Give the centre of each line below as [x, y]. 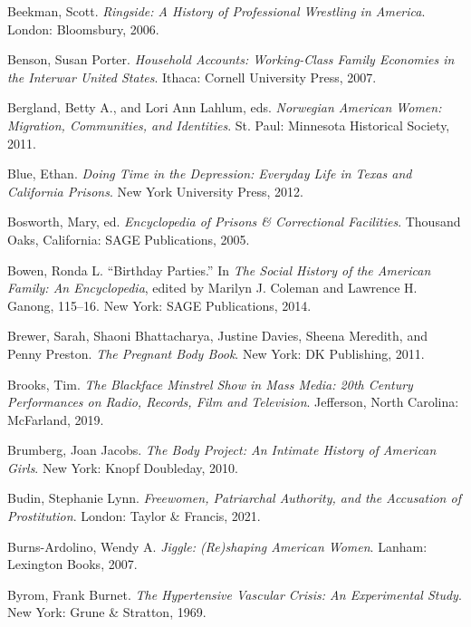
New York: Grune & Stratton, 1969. [107, 612]
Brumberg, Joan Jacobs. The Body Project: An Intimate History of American [222, 450]
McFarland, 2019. [56, 419]
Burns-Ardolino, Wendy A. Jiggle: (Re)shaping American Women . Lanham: [217, 546]
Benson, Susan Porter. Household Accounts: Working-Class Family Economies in [231, 59]
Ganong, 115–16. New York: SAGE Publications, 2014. [159, 305]
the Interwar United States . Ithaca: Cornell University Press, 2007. [192, 77]
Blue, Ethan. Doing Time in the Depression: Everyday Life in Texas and [210, 174]
